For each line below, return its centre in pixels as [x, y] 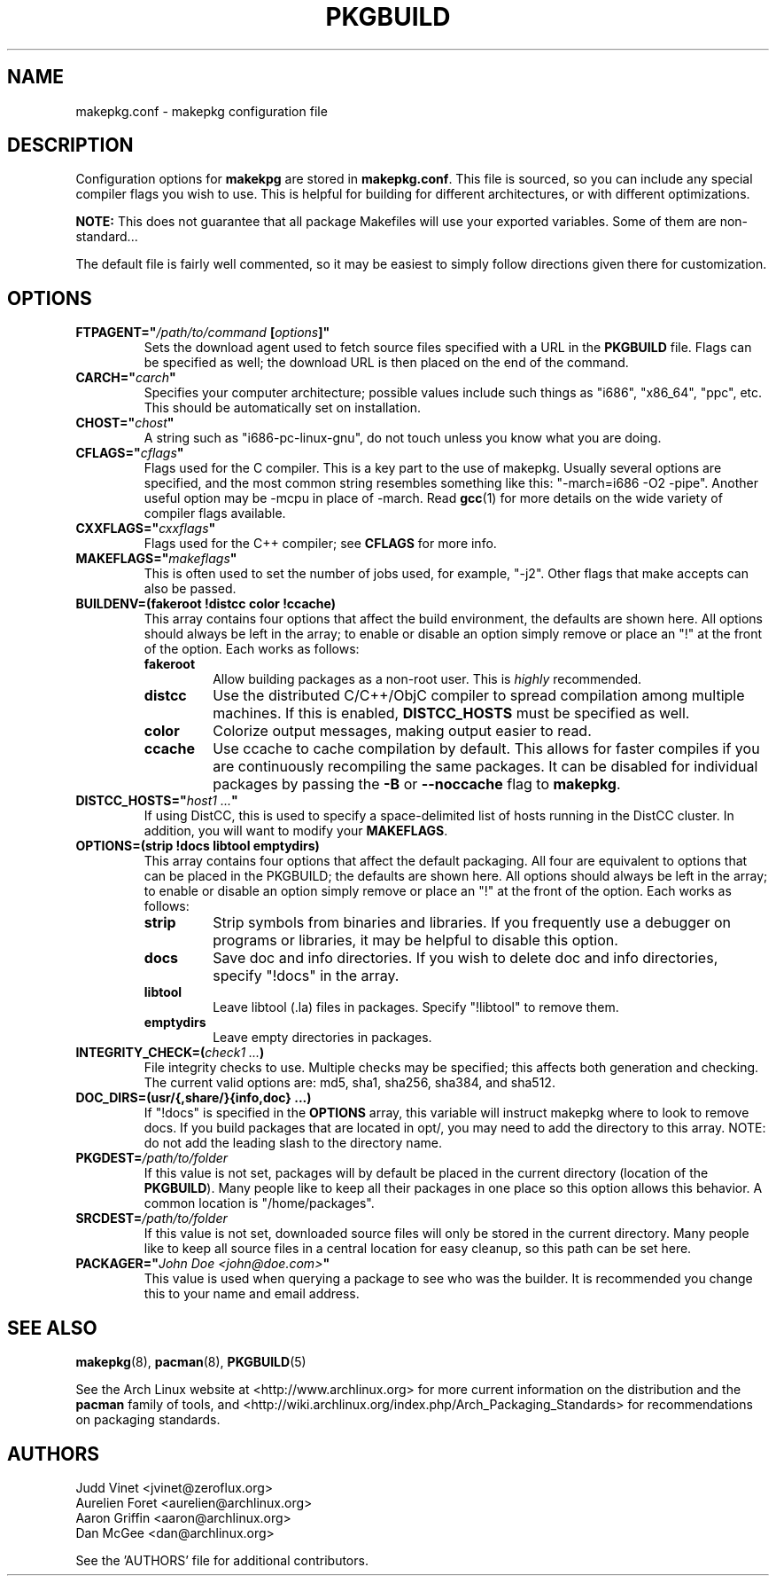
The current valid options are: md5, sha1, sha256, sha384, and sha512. [349, 1083]
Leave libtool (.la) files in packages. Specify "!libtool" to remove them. [416, 1007]
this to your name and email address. [252, 1294]
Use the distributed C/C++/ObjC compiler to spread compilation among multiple [479, 696]
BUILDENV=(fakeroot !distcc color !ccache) [206, 604]
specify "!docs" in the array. [306, 976]
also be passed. [190, 589]
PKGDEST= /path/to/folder [152, 1158]
